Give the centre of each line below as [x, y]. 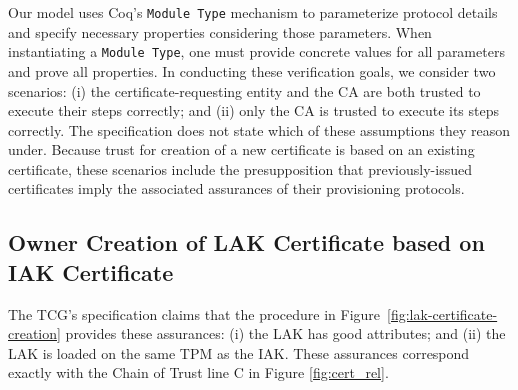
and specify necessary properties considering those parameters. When [220, 31]
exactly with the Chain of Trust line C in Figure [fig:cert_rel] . [198, 372]
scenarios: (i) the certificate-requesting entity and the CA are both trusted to [244, 90]
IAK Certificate [91, 271]
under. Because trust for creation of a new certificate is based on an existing [241, 149]
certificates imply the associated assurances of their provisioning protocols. [236, 188]
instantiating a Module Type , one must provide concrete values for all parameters [256, 51]
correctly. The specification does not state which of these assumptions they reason [259, 129]
